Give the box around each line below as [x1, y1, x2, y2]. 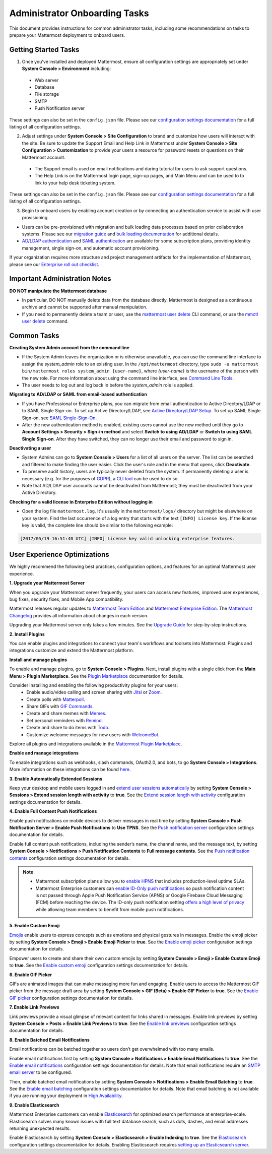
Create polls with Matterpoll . [26, 696, 85, 702]
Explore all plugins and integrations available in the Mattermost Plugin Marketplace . [9, 741, 182, 747]
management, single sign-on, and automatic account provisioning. [22, 245, 160, 251]
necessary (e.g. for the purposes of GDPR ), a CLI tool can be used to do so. [22, 475, 179, 481]
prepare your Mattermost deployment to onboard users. [9, 32, 125, 38]
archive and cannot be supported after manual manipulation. [22, 304, 148, 310]
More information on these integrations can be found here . [9, 766, 131, 773]
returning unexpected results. [9, 1125, 71, 1131]
